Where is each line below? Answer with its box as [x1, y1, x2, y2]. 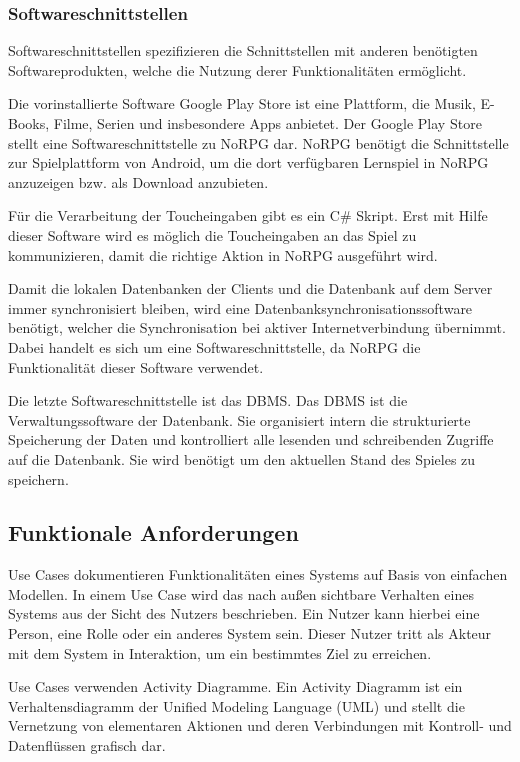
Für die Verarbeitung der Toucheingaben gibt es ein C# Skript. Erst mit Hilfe [8, 205, 488, 226]
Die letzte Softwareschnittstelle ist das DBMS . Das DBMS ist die [8, 390, 408, 411]
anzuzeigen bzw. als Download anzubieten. [8, 171, 269, 192]
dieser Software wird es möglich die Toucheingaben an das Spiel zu [8, 224, 417, 245]
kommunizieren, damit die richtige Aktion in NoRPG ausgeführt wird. [8, 244, 438, 265]
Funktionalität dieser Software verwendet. [8, 356, 264, 377]
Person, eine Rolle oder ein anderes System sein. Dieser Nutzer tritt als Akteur [8, 623, 492, 644]
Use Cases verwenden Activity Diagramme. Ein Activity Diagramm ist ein [8, 676, 463, 697]
